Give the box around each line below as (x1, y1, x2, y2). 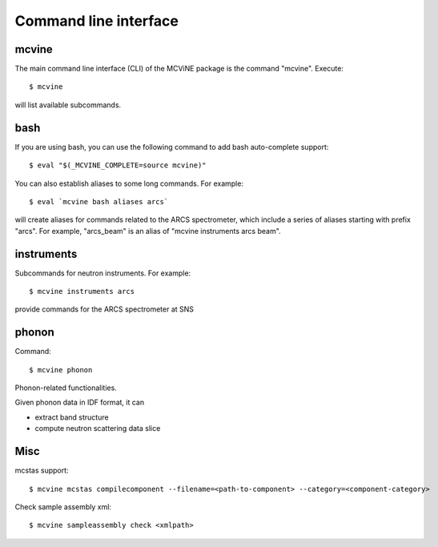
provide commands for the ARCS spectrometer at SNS (14, 304, 195, 314)
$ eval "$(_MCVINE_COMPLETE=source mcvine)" (29, 161, 207, 170)
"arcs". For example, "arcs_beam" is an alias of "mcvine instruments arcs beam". (14, 226, 281, 235)
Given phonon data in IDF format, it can (14, 397, 144, 408)
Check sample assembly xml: (14, 501, 112, 512)
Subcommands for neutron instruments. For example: (14, 268, 191, 278)
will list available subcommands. (14, 100, 122, 110)
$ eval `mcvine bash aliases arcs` (29, 197, 169, 206)
